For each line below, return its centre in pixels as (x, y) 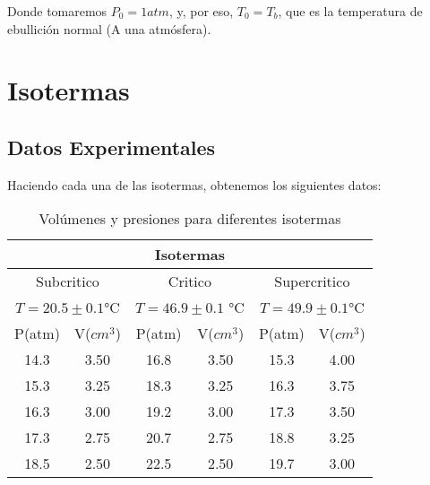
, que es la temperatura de (350, 11)
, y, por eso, (201, 11)
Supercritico (312, 281)
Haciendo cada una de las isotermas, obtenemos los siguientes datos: (194, 184)
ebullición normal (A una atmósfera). (109, 28)
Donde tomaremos (57, 11)
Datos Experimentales (112, 147)
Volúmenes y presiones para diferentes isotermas (190, 219)
